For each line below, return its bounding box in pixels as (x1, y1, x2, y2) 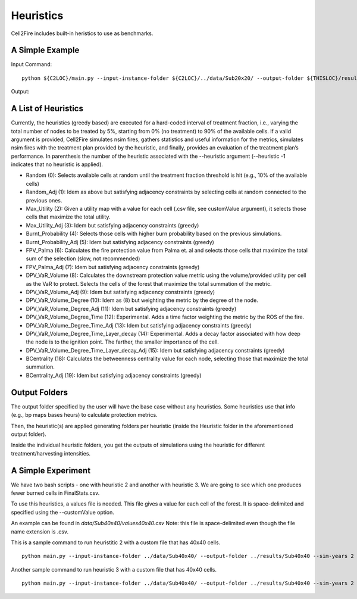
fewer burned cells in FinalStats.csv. (11, 489, 100, 497)
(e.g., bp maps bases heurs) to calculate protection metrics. (11, 411, 158, 419)
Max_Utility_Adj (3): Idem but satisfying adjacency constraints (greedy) (26, 221, 199, 229)
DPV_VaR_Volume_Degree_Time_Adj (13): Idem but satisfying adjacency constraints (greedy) (26, 322, 252, 329)
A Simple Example (11, 45, 80, 55)
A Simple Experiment (11, 465, 91, 476)
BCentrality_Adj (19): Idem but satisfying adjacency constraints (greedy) (26, 372, 202, 379)
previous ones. (26, 196, 62, 204)
